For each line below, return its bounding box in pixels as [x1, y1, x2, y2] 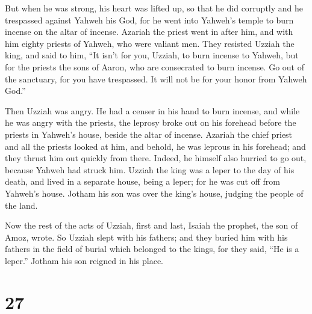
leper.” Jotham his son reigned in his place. [5, 254, 164, 266]
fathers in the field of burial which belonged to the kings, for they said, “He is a [5, 242, 299, 255]
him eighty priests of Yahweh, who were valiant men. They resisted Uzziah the [5, 37, 295, 49]
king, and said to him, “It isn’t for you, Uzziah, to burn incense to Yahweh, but [5, 49, 299, 61]
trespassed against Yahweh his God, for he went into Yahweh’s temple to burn [5, 13, 294, 26]
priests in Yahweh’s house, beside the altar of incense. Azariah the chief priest [5, 128, 293, 140]
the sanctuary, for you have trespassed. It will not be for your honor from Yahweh [5, 72, 307, 85]
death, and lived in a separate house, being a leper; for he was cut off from [5, 175, 280, 188]
